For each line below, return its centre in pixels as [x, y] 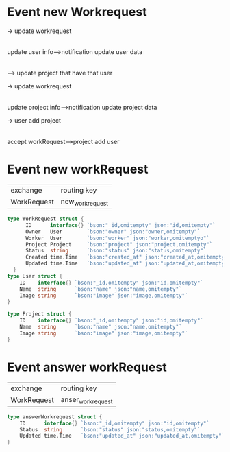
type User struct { [35, 276]
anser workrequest [87, 400]
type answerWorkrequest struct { [55, 417]
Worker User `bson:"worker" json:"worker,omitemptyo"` [117, 238]
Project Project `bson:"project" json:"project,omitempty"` [119, 244]
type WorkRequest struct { [46, 219]
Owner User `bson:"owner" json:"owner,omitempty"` [113, 231]
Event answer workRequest [87, 367]
